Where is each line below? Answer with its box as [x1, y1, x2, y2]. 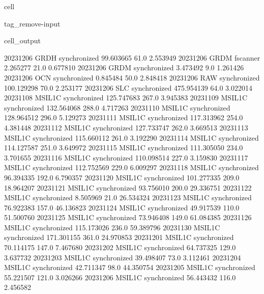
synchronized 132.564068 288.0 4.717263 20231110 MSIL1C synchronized [4, 102, 230, 113]
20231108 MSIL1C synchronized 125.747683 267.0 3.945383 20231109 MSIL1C [4, 92, 248, 103]
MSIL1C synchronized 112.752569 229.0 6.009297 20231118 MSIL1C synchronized [4, 162, 259, 173]
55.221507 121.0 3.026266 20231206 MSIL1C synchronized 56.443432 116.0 [4, 272, 236, 282]
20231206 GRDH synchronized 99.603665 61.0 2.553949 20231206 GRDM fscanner [4, 52, 260, 63]
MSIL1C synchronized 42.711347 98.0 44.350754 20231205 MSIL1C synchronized [4, 262, 255, 273]
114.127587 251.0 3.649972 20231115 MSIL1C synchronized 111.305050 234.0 [4, 142, 243, 153]
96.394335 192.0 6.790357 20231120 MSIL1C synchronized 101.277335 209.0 [4, 172, 240, 182]
